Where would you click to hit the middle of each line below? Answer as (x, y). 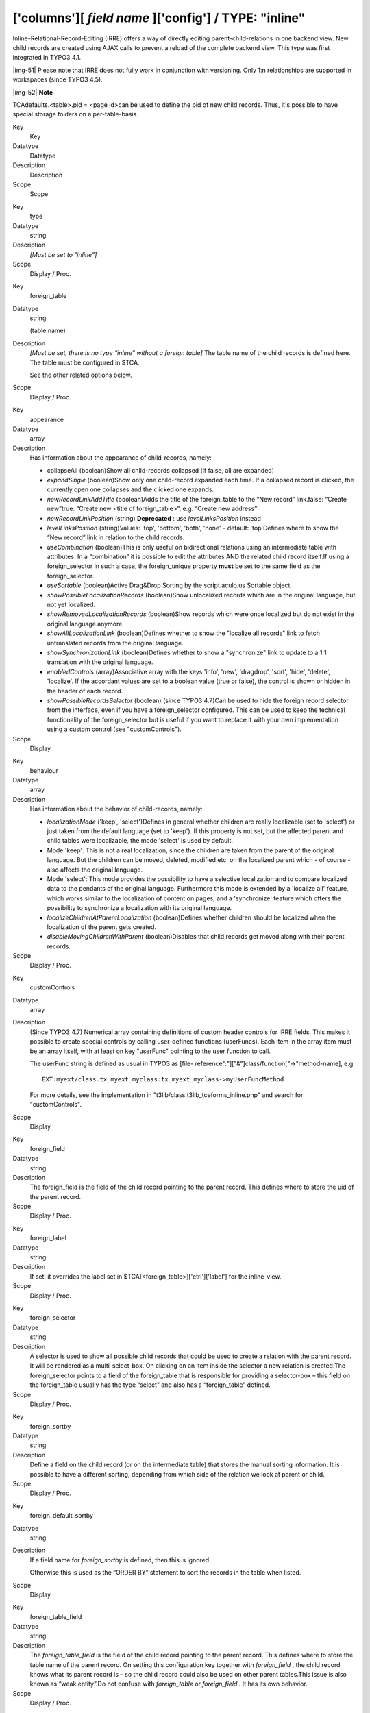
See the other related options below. (81, 375)
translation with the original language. (100, 662)
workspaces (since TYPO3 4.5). (58, 79)
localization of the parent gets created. (102, 927)
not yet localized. (71, 605)
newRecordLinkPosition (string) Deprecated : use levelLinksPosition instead (154, 518)
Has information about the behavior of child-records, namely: (116, 809)
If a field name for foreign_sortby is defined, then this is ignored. (121, 1560)
